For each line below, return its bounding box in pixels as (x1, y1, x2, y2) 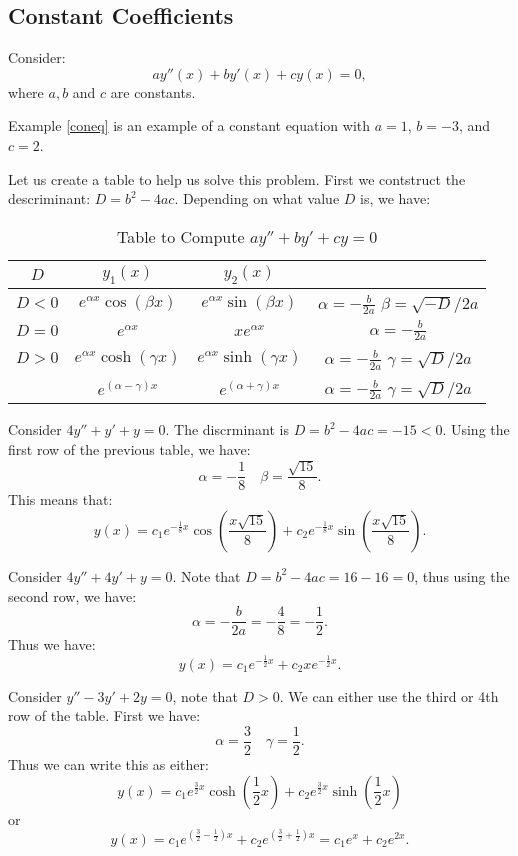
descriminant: (8, 188, 91, 209)
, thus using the (414, 565, 510, 586)
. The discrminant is (165, 419, 289, 440)
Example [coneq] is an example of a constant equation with (8, 115, 371, 136)
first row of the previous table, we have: (8, 438, 251, 459)
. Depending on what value (174, 188, 340, 209)
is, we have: (360, 188, 431, 209)
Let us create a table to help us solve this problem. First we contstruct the (8, 168, 466, 189)
